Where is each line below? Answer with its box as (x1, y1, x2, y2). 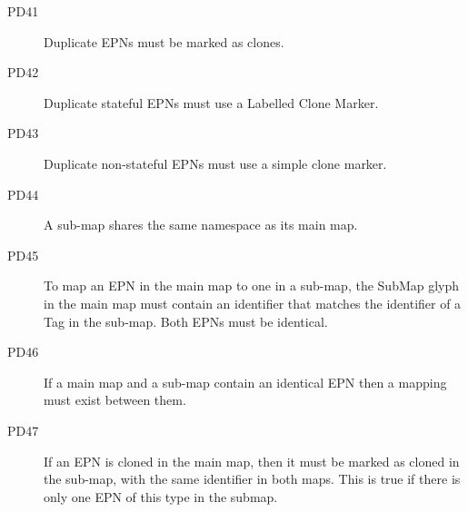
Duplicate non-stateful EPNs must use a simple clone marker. (44, 153, 387, 172)
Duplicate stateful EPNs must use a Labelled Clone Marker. (44, 93, 379, 112)
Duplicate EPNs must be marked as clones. (44, 32, 284, 51)
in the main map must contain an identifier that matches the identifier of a (44, 293, 462, 312)
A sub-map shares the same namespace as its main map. (44, 215, 358, 234)
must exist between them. (44, 390, 186, 409)
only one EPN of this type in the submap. (44, 487, 278, 506)
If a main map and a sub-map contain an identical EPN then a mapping (44, 372, 447, 391)
